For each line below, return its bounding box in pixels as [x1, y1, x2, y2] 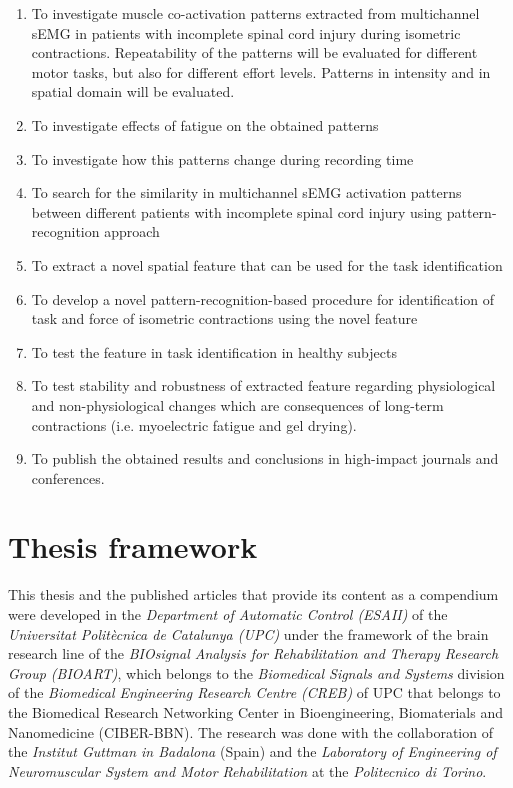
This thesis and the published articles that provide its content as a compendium [8, 584, 499, 605]
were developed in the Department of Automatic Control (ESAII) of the [8, 604, 448, 624]
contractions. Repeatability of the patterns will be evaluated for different [31, 42, 478, 63]
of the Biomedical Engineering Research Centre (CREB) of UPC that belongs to [8, 682, 501, 703]
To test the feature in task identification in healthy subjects [31, 341, 397, 362]
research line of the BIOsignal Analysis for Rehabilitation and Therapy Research [8, 643, 499, 664]
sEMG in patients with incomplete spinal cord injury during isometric [31, 22, 461, 43]
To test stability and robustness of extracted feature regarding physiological [31, 375, 496, 396]
